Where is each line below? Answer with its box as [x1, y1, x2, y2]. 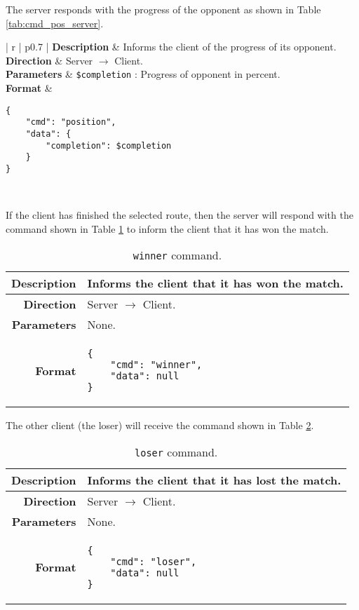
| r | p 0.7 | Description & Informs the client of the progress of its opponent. [6, 39, 337, 54]
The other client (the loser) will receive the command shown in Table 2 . [6, 418, 314, 433]
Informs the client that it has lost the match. [87, 471, 341, 488]
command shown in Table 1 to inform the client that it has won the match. [6, 221, 329, 236]
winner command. [133, 247, 222, 264]
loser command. [135, 443, 218, 460]
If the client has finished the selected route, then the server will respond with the [6, 208, 353, 222]
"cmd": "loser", [110, 555, 197, 567]
